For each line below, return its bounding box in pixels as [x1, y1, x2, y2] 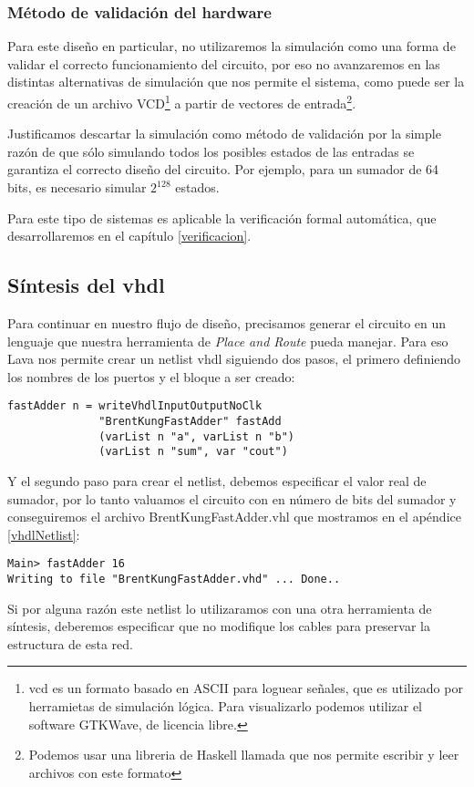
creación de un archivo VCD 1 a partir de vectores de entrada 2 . [7, 91, 356, 112]
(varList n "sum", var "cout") [98, 445, 288, 459]
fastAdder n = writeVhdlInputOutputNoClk [7, 399, 263, 413]
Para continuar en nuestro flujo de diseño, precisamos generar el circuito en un [7, 314, 447, 333]
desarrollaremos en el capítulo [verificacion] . [7, 226, 252, 245]
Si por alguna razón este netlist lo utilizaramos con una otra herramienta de [7, 598, 432, 617]
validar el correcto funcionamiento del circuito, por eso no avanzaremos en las [7, 54, 440, 73]
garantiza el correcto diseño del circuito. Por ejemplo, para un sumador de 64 [7, 160, 439, 179]
